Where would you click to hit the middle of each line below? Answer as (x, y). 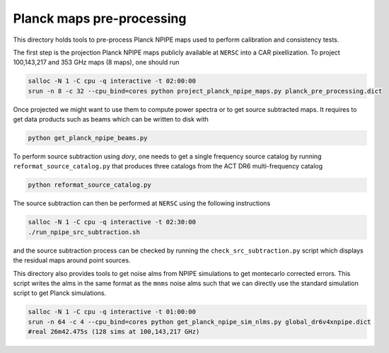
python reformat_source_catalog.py (89, 185)
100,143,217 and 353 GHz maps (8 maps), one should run (96, 62)
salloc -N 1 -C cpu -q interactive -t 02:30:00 (112, 222)
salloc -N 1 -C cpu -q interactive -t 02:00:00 (112, 81)
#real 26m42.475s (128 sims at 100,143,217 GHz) (114, 332)
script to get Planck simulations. (60, 293)
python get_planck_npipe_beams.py (88, 138)
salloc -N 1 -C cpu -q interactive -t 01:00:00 (112, 312)
